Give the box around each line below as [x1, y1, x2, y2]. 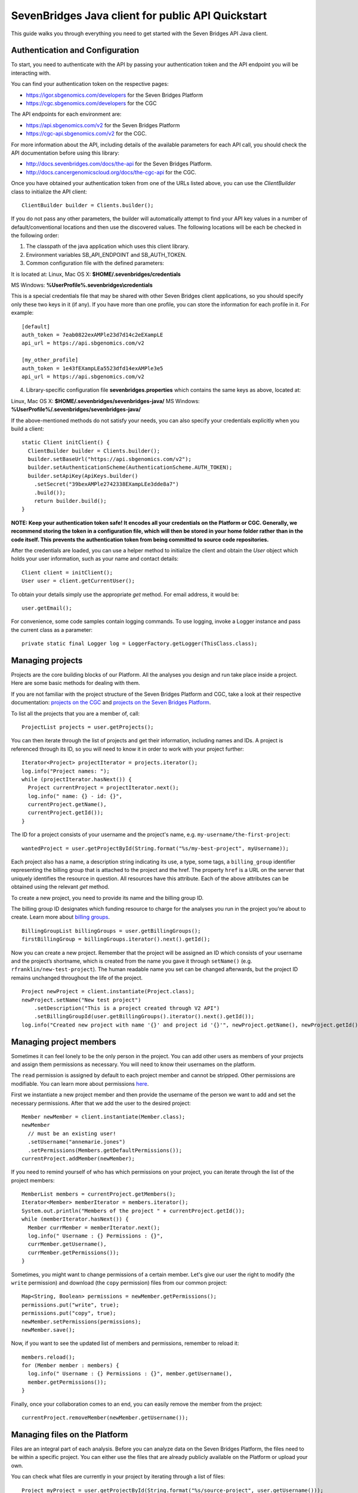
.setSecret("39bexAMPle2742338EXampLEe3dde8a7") [33, 481, 179, 488]
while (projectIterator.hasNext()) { [21, 776, 132, 782]
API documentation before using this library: [11, 149, 119, 156]
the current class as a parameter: [11, 626, 92, 633]
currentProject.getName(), [27, 801, 107, 808]
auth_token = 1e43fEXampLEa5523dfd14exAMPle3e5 [21, 365, 163, 371]
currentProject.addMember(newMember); [21, 1155, 135, 1162]
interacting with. [11, 69, 51, 76]
